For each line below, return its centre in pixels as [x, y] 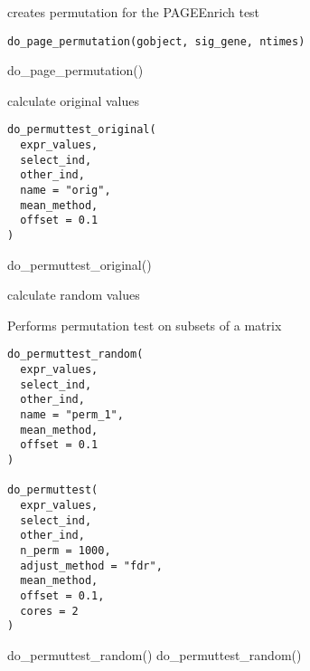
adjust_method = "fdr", [91, 566]
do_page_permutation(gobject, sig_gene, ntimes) [156, 41]
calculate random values [74, 295]
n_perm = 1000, [66, 551]
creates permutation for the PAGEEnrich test [134, 12]
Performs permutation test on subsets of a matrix [145, 325]
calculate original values [73, 100]
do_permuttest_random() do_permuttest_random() [155, 654]
